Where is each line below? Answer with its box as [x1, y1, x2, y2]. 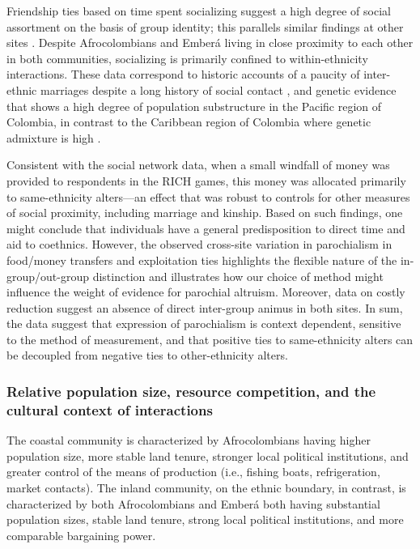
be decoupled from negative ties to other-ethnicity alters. [6, 347, 288, 364]
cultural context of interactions [6, 399, 213, 419]
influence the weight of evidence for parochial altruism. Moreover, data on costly [6, 283, 405, 300]
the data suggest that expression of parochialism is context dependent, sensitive [6, 315, 401, 332]
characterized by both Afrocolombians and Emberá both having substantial [6, 495, 380, 512]
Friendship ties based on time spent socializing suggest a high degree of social [6, 2, 391, 19]
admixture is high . [6, 129, 101, 146]
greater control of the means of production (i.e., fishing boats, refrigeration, [6, 463, 380, 480]
